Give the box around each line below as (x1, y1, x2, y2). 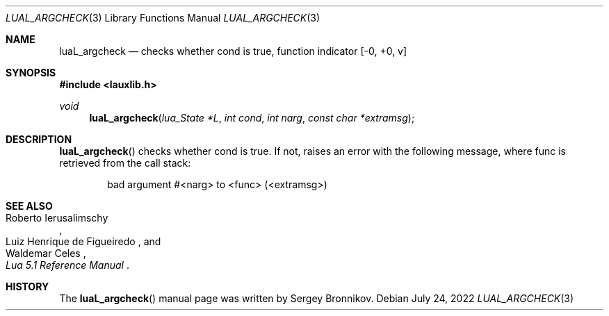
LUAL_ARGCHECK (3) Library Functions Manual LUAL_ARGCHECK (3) (6, 12, 320, 24)
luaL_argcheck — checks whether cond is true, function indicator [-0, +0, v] (59, 45, 407, 57)
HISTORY (6, 281, 49, 292)
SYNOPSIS (6, 67, 56, 78)
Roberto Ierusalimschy (6, 212, 108, 224)
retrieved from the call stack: (59, 157, 191, 169)
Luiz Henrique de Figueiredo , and (6, 235, 161, 247)
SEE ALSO (6, 200, 53, 212)
